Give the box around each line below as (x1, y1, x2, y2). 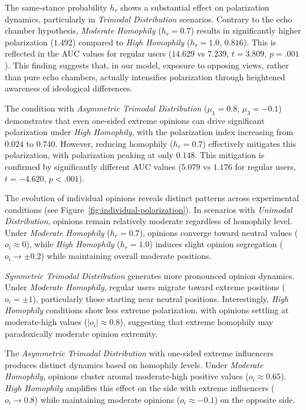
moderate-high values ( (5, 316, 88, 328)
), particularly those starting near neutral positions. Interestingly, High (32, 292, 288, 304)
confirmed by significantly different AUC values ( (5, 160, 182, 172)
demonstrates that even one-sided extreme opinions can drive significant (5, 114, 265, 126)
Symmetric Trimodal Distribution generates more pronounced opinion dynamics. (5, 269, 295, 281)
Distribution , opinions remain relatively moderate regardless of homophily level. (5, 215, 292, 227)
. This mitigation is (195, 149, 265, 161)
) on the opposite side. (214, 393, 295, 405)
